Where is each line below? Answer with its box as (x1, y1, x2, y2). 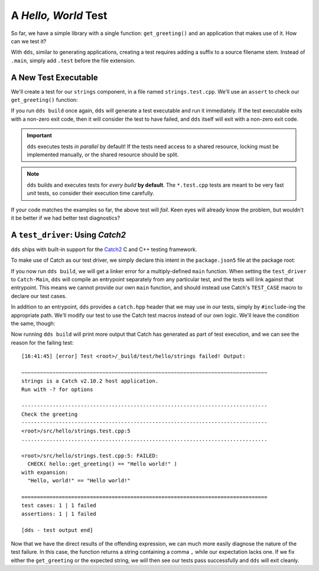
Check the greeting (21, 410, 78, 418)
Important (27, 132, 53, 139)
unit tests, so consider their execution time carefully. (27, 190, 155, 197)
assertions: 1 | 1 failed (21, 510, 97, 517)
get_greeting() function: (11, 97, 78, 104)
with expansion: (21, 469, 69, 476)
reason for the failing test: (11, 339, 74, 346)
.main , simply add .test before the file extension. (11, 57, 136, 64)
